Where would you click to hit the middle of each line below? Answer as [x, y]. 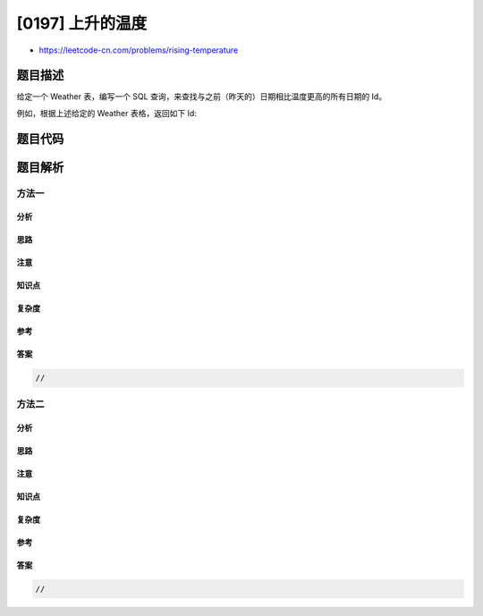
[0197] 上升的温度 [82, 23]
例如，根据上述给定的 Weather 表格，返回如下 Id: [106, 113]
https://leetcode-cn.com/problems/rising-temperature [139, 50]
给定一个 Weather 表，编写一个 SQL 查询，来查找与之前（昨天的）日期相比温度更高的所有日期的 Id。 [202, 97]
